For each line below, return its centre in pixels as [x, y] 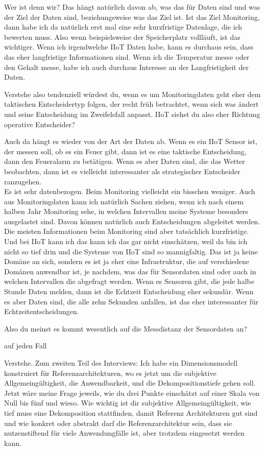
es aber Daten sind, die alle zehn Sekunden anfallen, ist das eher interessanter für [131, 301]
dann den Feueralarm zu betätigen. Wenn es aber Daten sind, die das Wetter [125, 161]
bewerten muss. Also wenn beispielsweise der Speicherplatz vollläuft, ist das [122, 37]
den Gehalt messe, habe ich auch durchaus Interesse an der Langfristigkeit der [126, 67]
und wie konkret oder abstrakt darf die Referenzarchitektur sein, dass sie [118, 423]
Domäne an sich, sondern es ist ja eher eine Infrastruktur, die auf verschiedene [127, 261]
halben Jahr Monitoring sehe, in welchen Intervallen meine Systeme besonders [126, 211]
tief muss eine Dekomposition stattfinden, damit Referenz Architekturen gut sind [131, 412]
